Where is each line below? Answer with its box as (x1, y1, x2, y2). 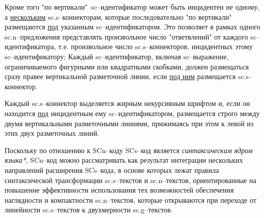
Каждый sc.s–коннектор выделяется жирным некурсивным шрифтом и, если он (5, 98, 250, 108)
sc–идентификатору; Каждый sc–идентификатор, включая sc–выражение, (5, 51, 229, 61)
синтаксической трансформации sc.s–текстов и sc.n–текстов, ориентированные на (5, 174, 256, 185)
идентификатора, (5, 41, 56, 52)
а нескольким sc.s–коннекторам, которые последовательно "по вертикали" (5, 11, 232, 22)
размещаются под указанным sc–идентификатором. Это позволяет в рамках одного (5, 21, 260, 32)
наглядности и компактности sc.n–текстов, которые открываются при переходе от (5, 194, 256, 205)
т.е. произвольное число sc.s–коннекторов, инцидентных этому (58, 41, 253, 52)
